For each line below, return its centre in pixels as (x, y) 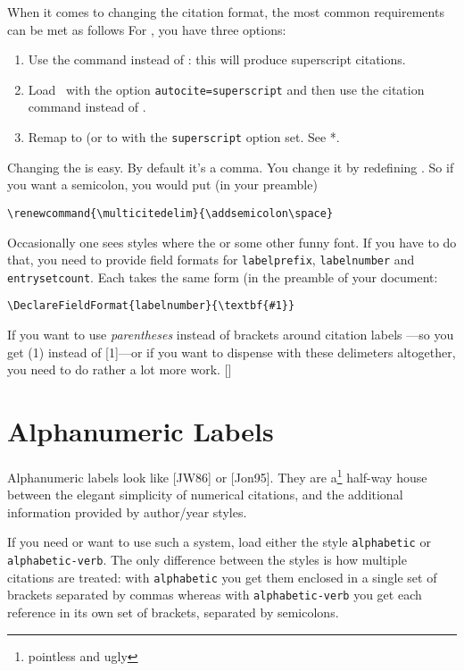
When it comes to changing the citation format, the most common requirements (226, 12)
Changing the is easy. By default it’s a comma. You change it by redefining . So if (231, 167)
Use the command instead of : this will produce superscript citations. (217, 59)
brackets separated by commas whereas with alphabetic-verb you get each (215, 595)
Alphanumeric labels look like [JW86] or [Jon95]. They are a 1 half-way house (217, 476)
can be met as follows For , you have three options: (147, 29)
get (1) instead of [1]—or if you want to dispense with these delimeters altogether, (232, 352)
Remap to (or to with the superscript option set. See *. (184, 137)
